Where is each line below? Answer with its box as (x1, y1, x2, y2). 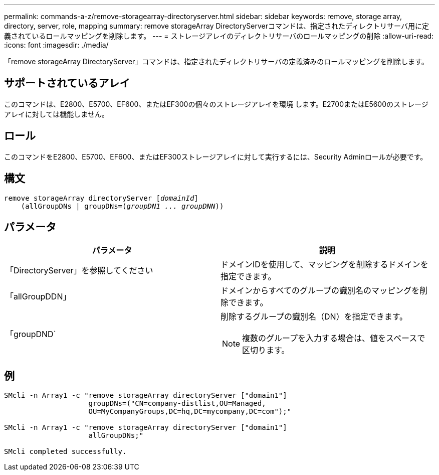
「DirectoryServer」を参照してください (6, 265, 153, 276)
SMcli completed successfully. (4, 447, 127, 456)
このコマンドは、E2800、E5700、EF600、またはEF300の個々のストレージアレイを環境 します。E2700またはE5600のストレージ (4, 99, 428, 108)
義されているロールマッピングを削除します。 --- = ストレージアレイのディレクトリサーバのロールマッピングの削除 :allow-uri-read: (4, 32, 434, 40)
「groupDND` (6, 329, 56, 340)
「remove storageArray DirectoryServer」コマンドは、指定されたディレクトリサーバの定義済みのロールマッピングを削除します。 (4, 57, 428, 66)
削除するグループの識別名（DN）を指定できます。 (221, 311, 408, 322)
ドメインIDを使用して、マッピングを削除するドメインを (221, 259, 428, 270)
